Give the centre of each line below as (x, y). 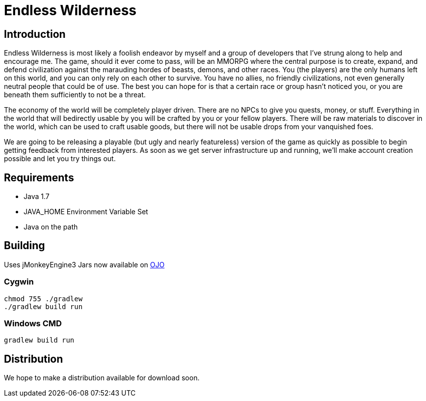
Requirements (39, 177)
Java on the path (51, 227)
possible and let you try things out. (60, 159)
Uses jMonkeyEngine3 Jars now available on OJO (84, 264)
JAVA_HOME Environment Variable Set (86, 212)
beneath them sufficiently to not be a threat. (75, 95)
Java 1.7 (37, 197)
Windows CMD (33, 323)
